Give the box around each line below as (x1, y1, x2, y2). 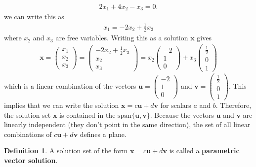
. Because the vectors (150, 109, 214, 120)
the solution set (4, 109, 51, 120)
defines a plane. (80, 129, 127, 139)
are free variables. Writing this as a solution (55, 33, 188, 43)
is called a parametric (169, 145, 240, 156)
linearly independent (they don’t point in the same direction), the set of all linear (4, 119, 251, 130)
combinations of (4, 129, 52, 139)
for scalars (160, 100, 191, 110)
